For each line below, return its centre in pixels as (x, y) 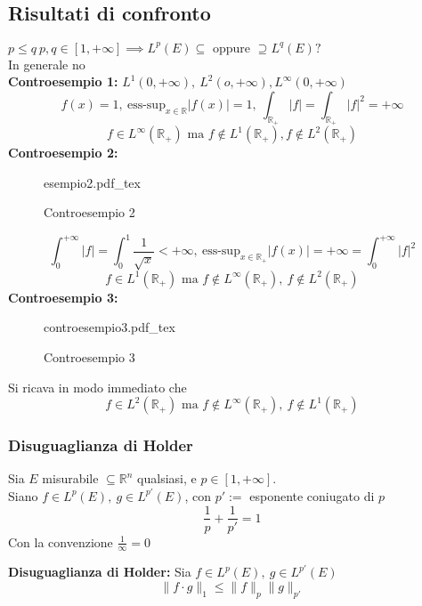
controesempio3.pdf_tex (110, 327)
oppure (232, 48)
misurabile (70, 478)
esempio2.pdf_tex (92, 182)
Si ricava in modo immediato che (97, 387)
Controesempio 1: (63, 81)
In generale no (47, 64)
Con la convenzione (61, 541)
